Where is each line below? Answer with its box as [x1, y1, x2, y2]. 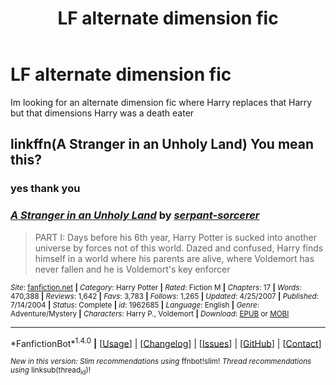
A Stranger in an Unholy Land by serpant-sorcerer [10, 208, 260, 222]
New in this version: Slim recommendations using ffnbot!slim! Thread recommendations [10, 357, 312, 367]
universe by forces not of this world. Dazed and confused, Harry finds [34, 242, 324, 254]
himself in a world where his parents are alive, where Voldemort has [34, 252, 315, 264]
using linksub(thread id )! [10, 365, 91, 377]
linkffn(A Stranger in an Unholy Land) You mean [10, 136, 315, 153]
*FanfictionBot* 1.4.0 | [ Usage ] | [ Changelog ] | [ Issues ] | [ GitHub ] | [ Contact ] [10, 335, 322, 349]
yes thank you [10, 182, 81, 196]
